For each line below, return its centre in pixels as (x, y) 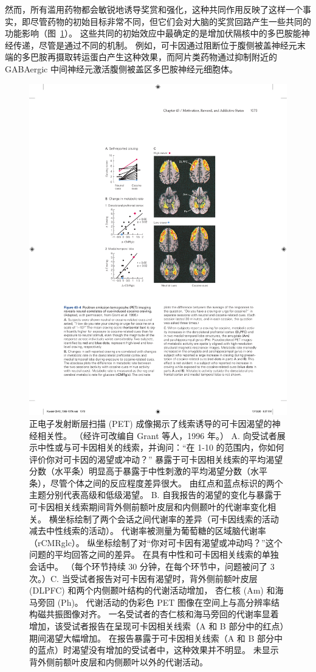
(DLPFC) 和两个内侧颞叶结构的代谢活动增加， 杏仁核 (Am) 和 (152, 590)
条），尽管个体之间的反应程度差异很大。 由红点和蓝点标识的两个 (156, 483)
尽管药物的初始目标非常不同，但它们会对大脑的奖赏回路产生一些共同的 (170, 21)
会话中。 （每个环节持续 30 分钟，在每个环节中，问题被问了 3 (152, 566)
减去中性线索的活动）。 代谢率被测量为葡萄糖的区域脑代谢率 (148, 531)
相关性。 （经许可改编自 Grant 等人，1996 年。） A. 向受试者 (157, 435)
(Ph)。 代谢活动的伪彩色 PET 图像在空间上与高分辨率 (164, 602)
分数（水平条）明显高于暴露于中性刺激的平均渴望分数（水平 (148, 471)
